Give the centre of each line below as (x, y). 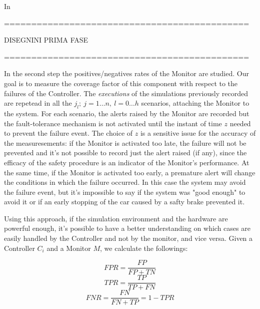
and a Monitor (69, 248)
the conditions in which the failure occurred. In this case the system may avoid (125, 182)
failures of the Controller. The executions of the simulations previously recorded (126, 93)
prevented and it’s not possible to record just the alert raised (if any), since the (125, 152)
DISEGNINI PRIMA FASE (46, 40)
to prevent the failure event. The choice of (68, 133)
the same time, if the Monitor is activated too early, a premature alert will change (130, 172)
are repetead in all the (38, 103)
